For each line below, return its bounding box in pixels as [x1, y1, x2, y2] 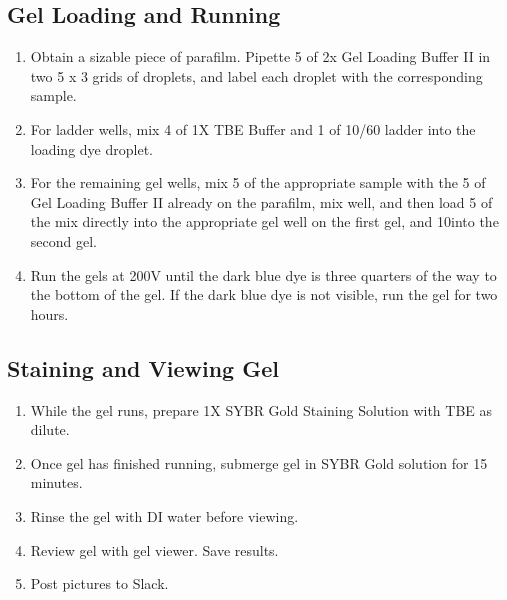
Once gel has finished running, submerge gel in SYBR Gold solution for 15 [30, 452, 488, 473]
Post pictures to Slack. [30, 573, 169, 594]
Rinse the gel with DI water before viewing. [30, 505, 299, 526]
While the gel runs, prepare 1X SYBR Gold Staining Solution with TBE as [30, 399, 493, 420]
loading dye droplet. [30, 138, 153, 159]
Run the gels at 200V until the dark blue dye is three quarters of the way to [30, 264, 497, 285]
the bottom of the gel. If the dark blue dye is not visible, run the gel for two [30, 284, 498, 305]
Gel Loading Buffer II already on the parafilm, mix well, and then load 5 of [30, 191, 493, 212]
